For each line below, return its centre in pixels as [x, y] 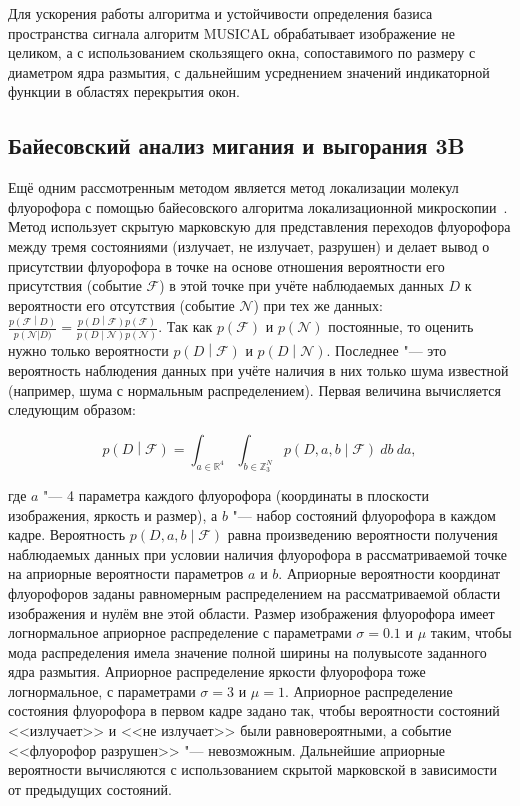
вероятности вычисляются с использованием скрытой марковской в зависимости [252, 769]
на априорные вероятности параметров [126, 573]
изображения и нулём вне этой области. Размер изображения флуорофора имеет [251, 612]
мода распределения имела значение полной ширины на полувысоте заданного [247, 651]
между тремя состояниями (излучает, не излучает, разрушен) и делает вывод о [249, 245]
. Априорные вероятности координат [389, 573]
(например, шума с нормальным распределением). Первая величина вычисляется [254, 389]
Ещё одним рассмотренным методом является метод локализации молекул [233, 187]
